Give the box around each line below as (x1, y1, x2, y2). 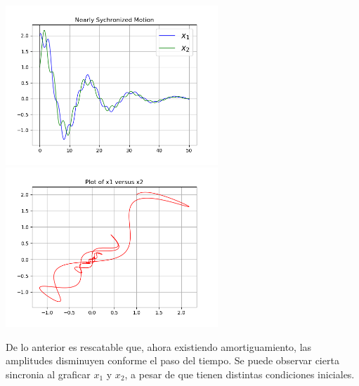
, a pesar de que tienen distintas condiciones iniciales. (124, 366, 355, 381)
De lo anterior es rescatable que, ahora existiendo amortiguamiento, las (6, 339, 312, 354)
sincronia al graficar (6, 366, 91, 381)
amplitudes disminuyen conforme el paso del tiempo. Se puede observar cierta (6, 353, 339, 368)
